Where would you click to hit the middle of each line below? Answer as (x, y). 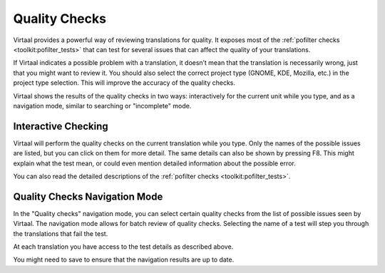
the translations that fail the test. (61, 233)
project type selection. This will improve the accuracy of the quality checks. (124, 83)
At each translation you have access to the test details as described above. (123, 247)
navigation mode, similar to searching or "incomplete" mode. (102, 105)
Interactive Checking (61, 126)
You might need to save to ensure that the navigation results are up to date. (124, 259)
